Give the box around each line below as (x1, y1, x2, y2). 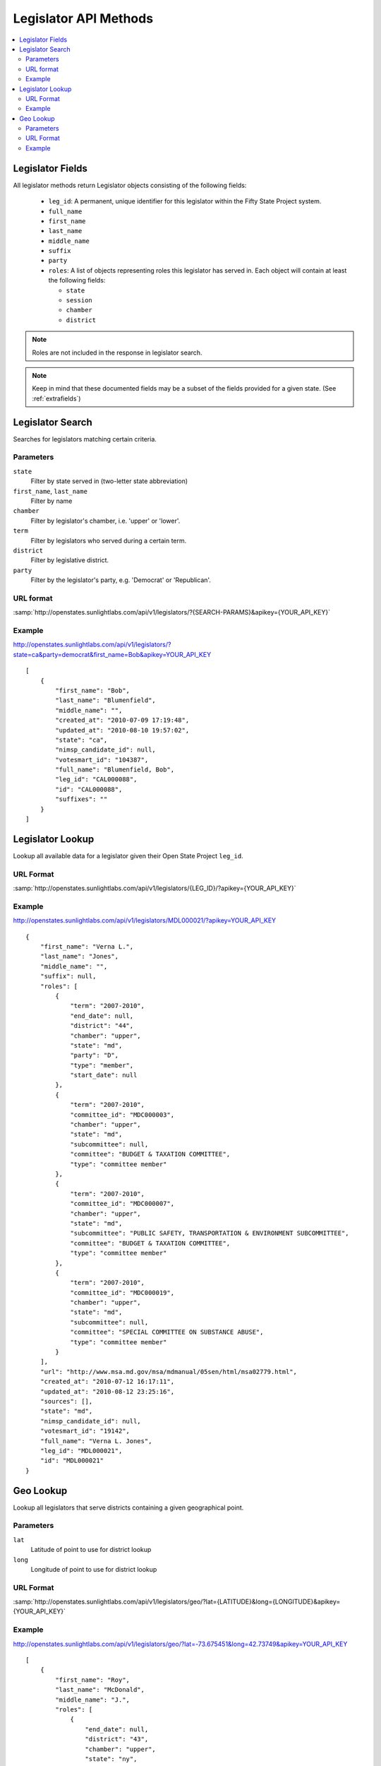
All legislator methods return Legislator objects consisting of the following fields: (13, 181, 247, 189)
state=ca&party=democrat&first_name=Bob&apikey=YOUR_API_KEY (13, 650, 212, 658)
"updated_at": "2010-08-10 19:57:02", (55, 726, 190, 734)
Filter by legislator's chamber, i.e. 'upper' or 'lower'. (30, 516, 181, 525)
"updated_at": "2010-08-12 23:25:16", (40, 1387, 175, 1395)
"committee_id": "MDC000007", (70, 1199, 175, 1208)
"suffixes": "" (55, 795, 108, 803)
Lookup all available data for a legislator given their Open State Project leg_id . (13, 851, 243, 860)
